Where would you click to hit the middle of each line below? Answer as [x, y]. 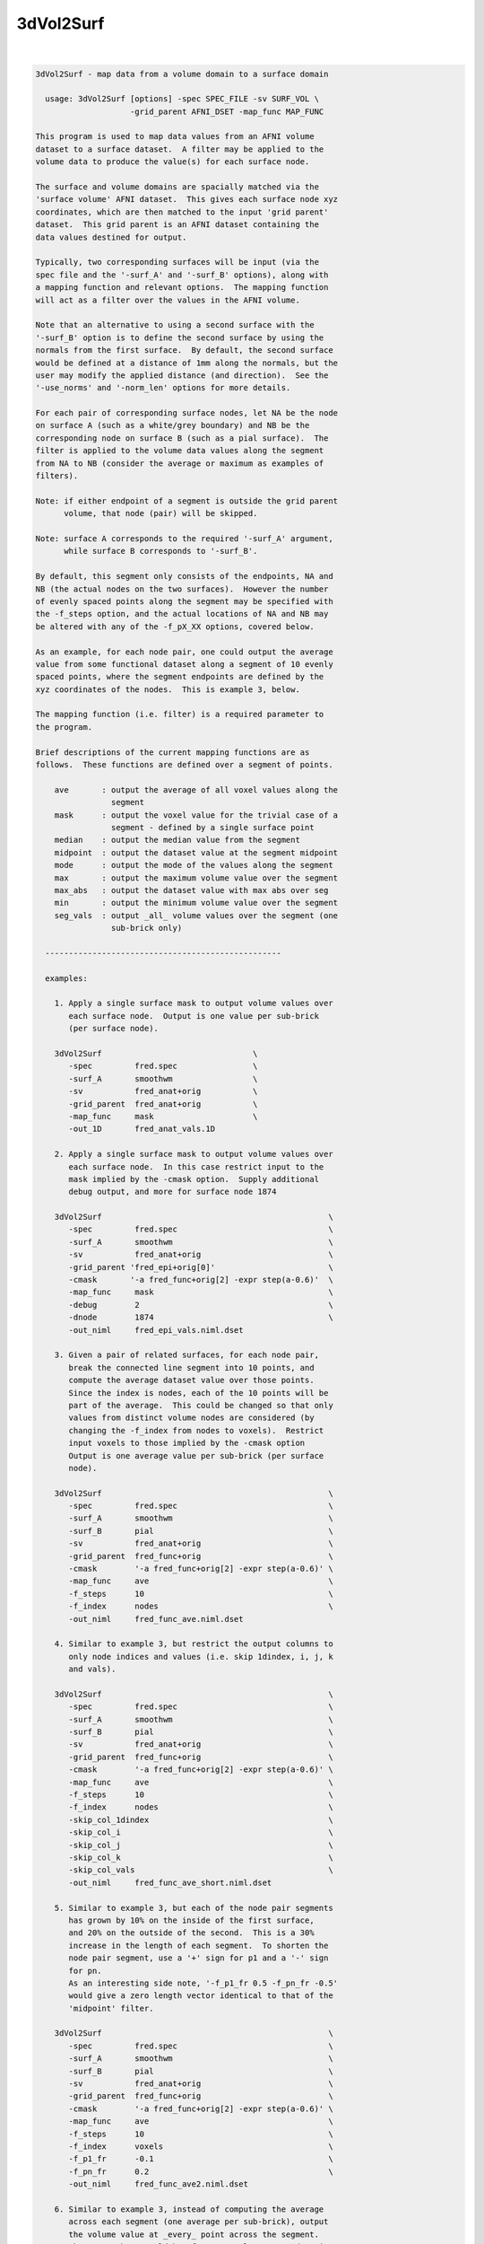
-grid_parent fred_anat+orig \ [163, 1104]
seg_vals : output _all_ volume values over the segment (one [196, 915]
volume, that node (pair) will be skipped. [161, 513]
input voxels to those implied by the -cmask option [187, 1443]
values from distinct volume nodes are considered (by [191, 1418]
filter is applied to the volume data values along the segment [180, 451]
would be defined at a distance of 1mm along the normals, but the [187, 363]
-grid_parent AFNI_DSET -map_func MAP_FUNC [227, 111]
